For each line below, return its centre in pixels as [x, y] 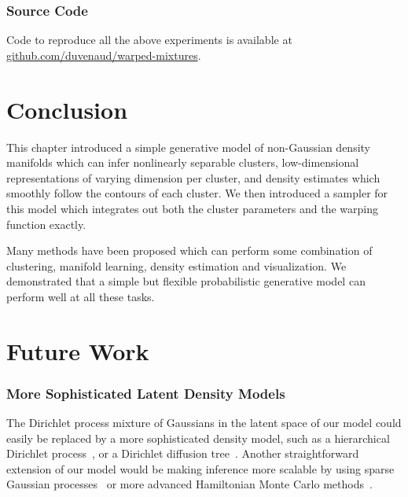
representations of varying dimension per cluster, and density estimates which [193, 177]
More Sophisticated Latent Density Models [146, 393]
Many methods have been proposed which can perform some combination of [189, 250]
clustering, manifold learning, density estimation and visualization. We [176, 265]
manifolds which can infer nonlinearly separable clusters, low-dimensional [183, 162]
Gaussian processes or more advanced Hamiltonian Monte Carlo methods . [189, 484]
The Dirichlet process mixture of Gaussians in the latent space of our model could [204, 423]
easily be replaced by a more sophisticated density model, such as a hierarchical [198, 438]
